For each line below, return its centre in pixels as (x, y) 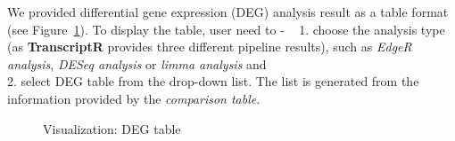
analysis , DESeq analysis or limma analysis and (137, 63)
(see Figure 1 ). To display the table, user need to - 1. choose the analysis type (226, 29)
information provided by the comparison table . (134, 98)
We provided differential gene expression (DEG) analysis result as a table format (228, 12)
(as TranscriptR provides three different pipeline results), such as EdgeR (210, 47)
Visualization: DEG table (112, 128)
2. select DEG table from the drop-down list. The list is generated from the (213, 81)
